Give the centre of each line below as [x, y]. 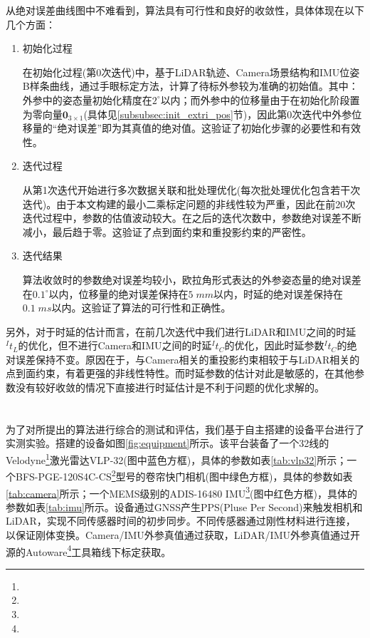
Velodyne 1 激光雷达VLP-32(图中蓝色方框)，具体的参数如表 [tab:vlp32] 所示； [176, 459]
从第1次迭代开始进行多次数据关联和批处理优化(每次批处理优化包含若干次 [191, 189]
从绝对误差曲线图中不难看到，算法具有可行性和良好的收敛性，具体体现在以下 [185, 10]
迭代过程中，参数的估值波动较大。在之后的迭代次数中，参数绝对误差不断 [192, 218]
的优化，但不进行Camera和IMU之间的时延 [115, 345]
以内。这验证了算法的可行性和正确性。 [141, 308]
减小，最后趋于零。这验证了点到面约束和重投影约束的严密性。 [167, 231]
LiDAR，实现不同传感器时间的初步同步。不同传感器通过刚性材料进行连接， [181, 521]
